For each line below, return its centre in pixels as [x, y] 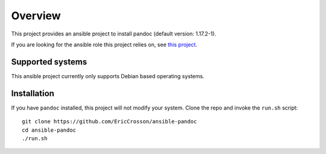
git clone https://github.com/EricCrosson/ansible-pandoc [110, 122]
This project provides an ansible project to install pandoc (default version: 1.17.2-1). [114, 34]
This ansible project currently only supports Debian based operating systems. [108, 76]
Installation [33, 93]
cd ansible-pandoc [49, 130]
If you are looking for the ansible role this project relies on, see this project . [104, 45]
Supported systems [49, 62]
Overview [36, 16]
